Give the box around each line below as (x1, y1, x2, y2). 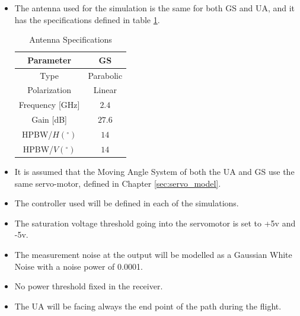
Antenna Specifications (29, 33, 112, 46)
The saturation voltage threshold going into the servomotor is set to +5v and (14, 216, 296, 229)
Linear (93, 84, 117, 96)
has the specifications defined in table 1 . (14, 13, 160, 25)
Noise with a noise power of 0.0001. (14, 260, 143, 272)
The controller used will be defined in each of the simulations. (14, 197, 239, 209)
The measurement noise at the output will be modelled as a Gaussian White (14, 248, 292, 260)
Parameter (27, 53, 72, 66)
